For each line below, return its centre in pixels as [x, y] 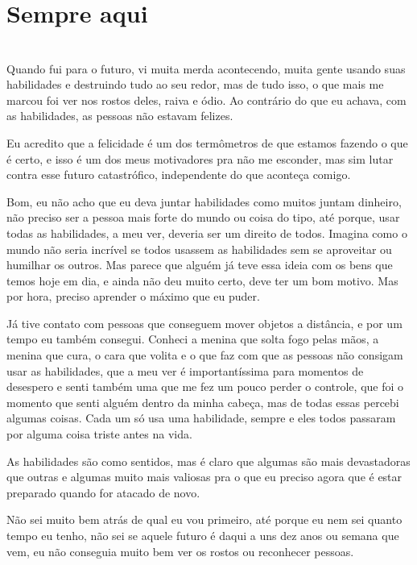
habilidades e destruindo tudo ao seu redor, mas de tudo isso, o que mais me [195, 84]
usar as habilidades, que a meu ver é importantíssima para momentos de [185, 370]
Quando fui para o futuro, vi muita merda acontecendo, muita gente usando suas [206, 68]
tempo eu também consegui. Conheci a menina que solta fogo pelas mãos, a [193, 339]
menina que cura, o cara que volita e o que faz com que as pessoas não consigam [205, 355]
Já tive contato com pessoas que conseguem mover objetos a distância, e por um [204, 323]
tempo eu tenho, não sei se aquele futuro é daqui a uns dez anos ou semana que [203, 535]
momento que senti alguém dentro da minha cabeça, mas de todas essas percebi [203, 402]
